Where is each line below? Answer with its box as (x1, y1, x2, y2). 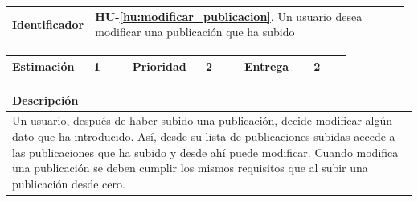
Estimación (12, 57, 75, 74)
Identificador (12, 15, 84, 32)
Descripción (12, 91, 79, 108)
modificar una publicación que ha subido (95, 23, 295, 40)
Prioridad (132, 57, 186, 74)
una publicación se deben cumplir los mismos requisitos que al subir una (12, 159, 368, 176)
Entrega (244, 57, 289, 74)
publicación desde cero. (12, 175, 125, 192)
